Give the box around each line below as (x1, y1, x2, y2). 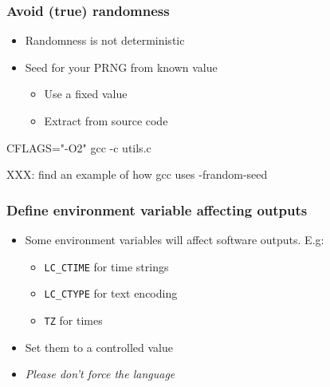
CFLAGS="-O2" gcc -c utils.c (6, 139, 151, 156)
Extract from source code (44, 113, 168, 128)
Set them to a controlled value (25, 338, 173, 355)
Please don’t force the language (25, 365, 175, 382)
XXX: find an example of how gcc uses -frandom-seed (6, 166, 268, 183)
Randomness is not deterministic (25, 32, 185, 49)
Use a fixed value (44, 85, 128, 102)
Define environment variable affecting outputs (6, 199, 308, 219)
